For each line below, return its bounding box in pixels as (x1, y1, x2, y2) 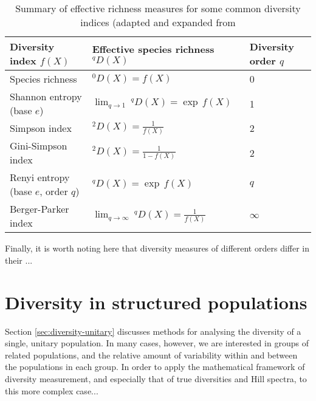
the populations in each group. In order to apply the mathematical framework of (5, 360, 305, 373)
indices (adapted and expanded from (80, 15, 236, 29)
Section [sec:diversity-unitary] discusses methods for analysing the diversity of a (5, 324, 301, 337)
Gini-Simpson (10, 139, 67, 153)
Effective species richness (92, 41, 215, 56)
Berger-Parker (10, 202, 69, 216)
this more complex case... (5, 384, 98, 397)
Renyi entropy (10, 170, 70, 185)
